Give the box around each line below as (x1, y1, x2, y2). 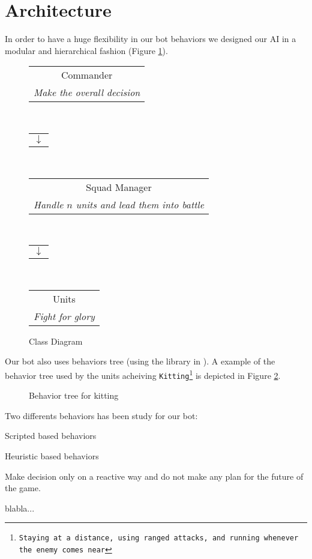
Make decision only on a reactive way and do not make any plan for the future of (5, 470, 304, 482)
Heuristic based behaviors (5, 449, 99, 462)
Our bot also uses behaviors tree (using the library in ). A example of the (5, 355, 275, 367)
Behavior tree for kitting (29, 389, 119, 402)
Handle (34, 197, 64, 211)
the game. (5, 482, 41, 494)
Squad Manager (86, 180, 152, 194)
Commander (61, 68, 113, 82)
